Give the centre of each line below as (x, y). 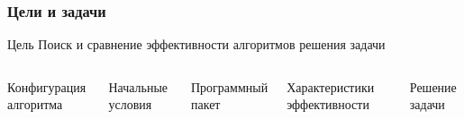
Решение (433, 86)
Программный (229, 86)
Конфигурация (47, 86)
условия (130, 104)
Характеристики (331, 86)
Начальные (138, 86)
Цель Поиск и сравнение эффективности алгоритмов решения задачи (196, 44)
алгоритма (35, 104)
